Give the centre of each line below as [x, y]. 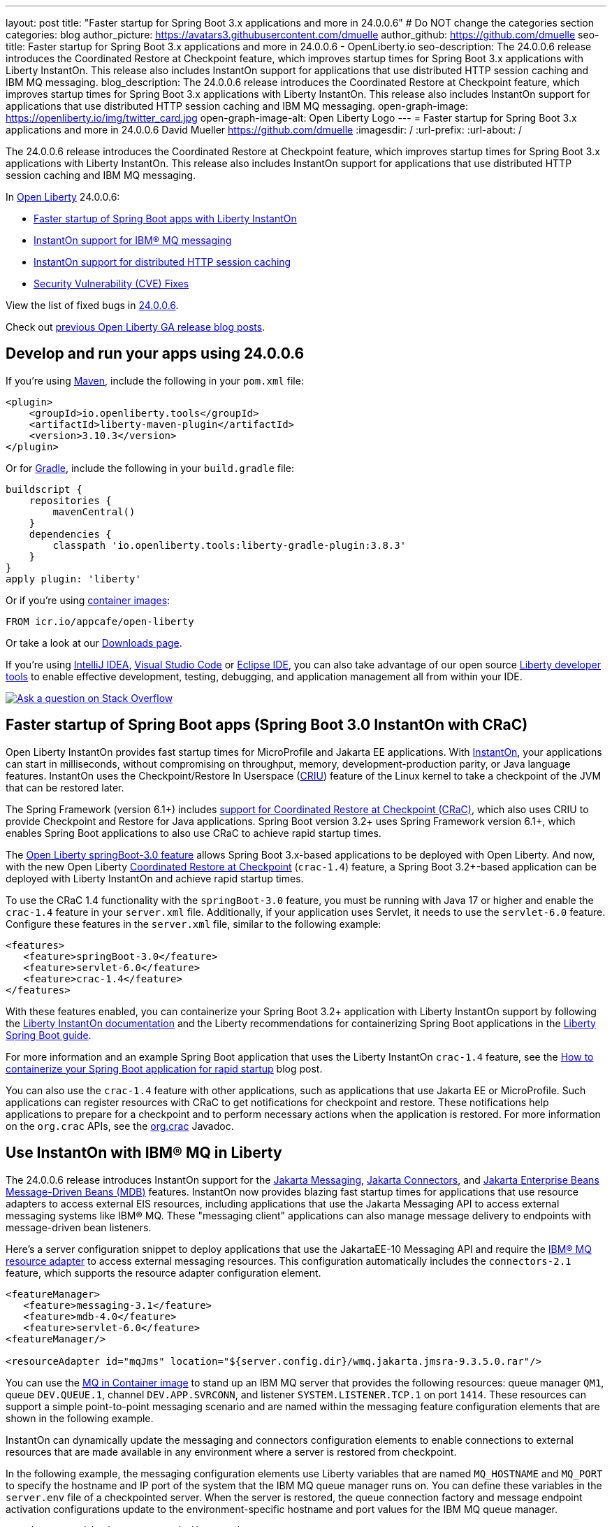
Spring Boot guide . [49, 1035]
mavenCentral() [94, 511]
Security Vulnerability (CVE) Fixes [111, 284]
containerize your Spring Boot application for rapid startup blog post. [164, 1068]
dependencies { [70, 534]
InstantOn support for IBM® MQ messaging [133, 240]
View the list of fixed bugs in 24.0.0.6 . [92, 305]
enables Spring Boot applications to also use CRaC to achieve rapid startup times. [194, 833]
